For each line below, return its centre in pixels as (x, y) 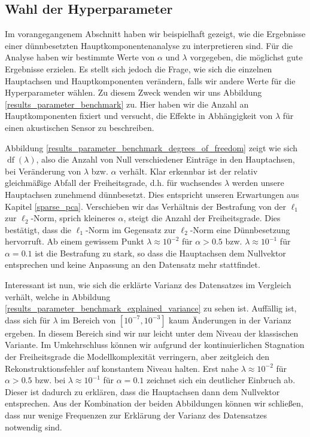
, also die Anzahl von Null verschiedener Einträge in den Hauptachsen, (165, 159)
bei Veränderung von (43, 171)
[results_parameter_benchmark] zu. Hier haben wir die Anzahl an (127, 104)
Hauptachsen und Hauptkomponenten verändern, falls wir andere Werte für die (150, 80)
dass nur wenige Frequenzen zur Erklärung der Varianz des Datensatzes (136, 415)
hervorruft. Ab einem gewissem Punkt (75, 241)
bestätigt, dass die (38, 229)
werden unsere (258, 183)
